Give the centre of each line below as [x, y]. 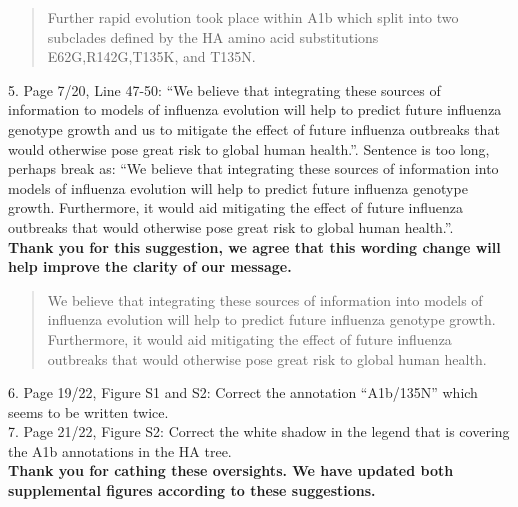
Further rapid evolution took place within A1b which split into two [253, 17]
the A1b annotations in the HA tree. [120, 450]
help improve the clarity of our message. [150, 266]
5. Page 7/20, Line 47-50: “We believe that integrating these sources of [224, 89]
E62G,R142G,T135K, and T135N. [151, 56]
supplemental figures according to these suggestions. [192, 490]
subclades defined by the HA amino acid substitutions [213, 36]
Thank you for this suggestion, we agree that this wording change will [254, 246]
